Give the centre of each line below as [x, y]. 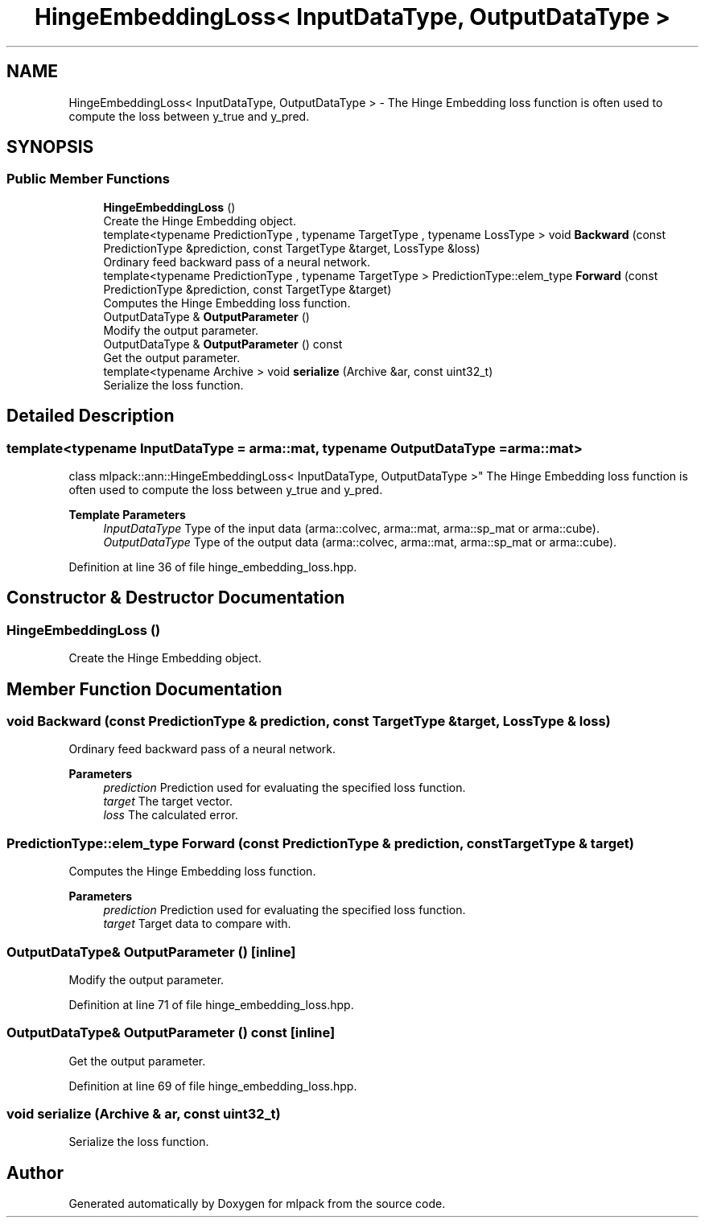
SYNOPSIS [50, 147]
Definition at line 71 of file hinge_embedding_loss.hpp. [211, 1004]
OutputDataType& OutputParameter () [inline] [151, 952]
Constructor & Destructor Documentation [176, 598]
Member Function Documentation [144, 689]
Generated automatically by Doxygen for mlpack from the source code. [257, 1204]
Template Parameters [127, 515]
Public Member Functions [88, 179]
